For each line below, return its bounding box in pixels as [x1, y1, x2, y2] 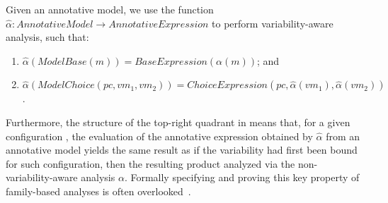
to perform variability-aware [212, 16, 333, 30]
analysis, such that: [6, 30, 89, 44]
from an [326, 128, 360, 143]
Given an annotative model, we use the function [6, 2, 214, 16]
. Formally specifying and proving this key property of [124, 170, 360, 185]
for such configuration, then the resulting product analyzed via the [6, 156, 295, 171]
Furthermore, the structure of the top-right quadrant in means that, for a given [6, 114, 350, 129]
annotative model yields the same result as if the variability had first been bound [6, 142, 358, 157]
